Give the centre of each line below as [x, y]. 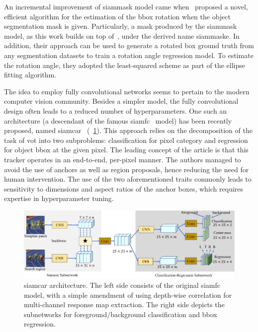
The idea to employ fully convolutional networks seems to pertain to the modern [127, 91]
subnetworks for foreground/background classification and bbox [121, 314]
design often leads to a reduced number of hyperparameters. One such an [116, 110]
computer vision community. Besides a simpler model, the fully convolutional [121, 101]
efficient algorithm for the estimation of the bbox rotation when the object [117, 16]
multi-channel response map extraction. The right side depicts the [124, 304]
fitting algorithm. [30, 75]
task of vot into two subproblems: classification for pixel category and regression [126, 140]
